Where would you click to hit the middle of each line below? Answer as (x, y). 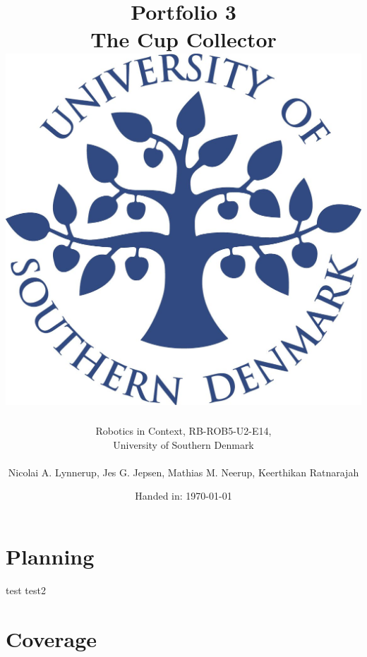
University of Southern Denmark (183, 444)
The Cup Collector (183, 39)
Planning (50, 556)
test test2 (26, 590)
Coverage (52, 638)
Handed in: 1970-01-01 (183, 496)
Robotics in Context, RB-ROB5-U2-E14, (183, 431)
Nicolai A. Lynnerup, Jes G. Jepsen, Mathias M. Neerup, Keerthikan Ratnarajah (183, 472)
